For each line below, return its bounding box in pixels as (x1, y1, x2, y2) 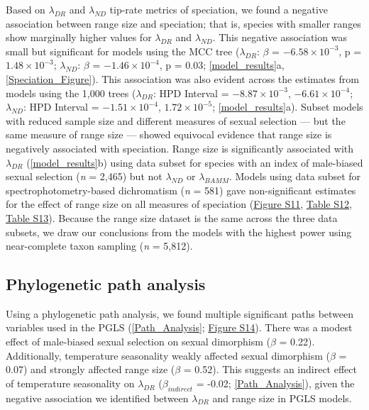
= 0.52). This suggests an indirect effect (183, 362, 357, 377)
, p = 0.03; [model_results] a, (159, 57, 285, 72)
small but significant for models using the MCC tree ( (6, 43, 240, 58)
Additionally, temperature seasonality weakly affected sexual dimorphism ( (6, 348, 330, 362)
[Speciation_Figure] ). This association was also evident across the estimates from (6, 71, 359, 86)
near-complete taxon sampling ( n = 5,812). (6, 238, 193, 253)
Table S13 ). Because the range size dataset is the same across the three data (6, 210, 338, 225)
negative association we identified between (6, 390, 189, 405)
